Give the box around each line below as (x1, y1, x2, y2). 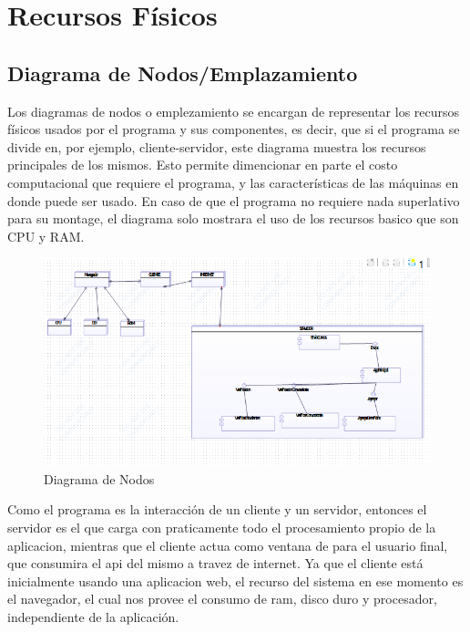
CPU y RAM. (7, 226, 85, 245)
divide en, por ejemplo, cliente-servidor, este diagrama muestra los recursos (7, 137, 426, 156)
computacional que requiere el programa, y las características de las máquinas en (7, 172, 459, 192)
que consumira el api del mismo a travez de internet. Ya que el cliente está (7, 554, 424, 573)
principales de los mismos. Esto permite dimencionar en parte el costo (7, 155, 398, 174)
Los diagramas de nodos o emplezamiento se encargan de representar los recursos (7, 101, 460, 120)
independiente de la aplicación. (7, 606, 179, 626)
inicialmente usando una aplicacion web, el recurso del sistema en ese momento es (7, 571, 464, 590)
